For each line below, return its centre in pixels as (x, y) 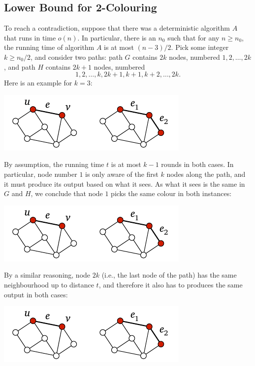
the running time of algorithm (49, 47)
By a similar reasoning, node (47, 275)
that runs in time (30, 37)
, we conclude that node (67, 193)
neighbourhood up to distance (49, 284)
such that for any (193, 37)
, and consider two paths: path (77, 57)
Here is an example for (38, 83)
